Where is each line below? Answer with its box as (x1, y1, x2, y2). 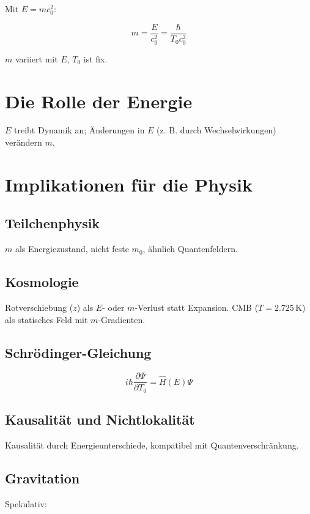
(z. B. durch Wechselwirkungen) (157, 124, 276, 136)
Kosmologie (5, 272, 79, 291)
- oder (102, 301, 125, 314)
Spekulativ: (5, 497, 47, 510)
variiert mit (15, 52, 58, 65)
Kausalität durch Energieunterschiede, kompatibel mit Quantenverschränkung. (5, 439, 299, 452)
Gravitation (5, 469, 80, 488)
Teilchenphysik (5, 214, 100, 233)
